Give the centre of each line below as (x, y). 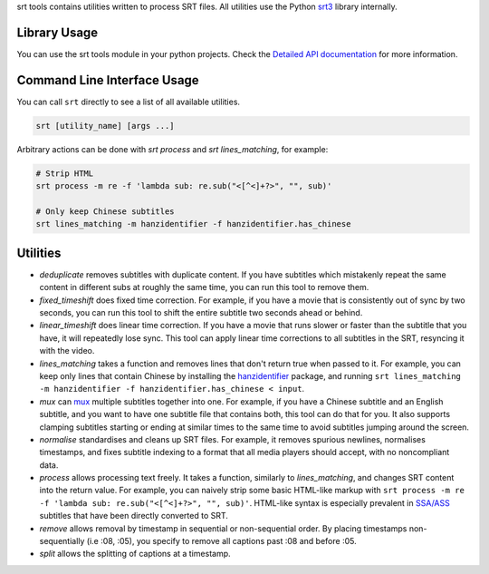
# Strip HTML (65, 173)
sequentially (62, 541)
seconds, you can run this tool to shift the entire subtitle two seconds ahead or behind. (201, 312)
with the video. (67, 351)
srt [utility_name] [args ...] (105, 126)
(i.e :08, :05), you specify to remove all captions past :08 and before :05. (221, 541)
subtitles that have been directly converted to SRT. (134, 516)
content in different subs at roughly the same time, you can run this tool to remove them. (204, 287)
